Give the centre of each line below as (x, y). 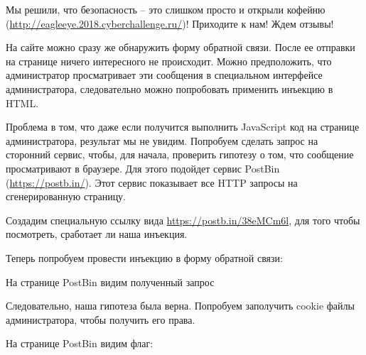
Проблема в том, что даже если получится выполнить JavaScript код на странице (183, 127)
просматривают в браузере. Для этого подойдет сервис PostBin (143, 168)
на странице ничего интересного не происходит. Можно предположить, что (169, 61)
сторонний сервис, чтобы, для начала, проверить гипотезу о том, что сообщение (180, 154)
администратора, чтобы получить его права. (101, 319)
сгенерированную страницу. (66, 196)
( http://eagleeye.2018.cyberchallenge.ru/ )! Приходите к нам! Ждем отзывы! (170, 23)
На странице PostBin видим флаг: (80, 343)
